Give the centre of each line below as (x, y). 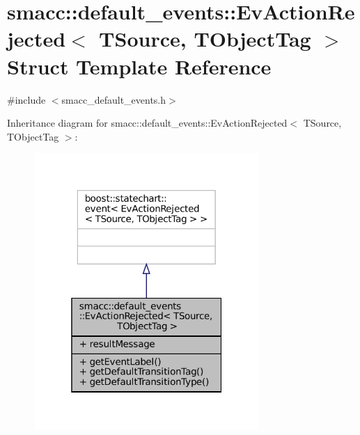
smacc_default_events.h (114, 99)
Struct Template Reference (139, 66)
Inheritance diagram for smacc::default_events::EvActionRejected (147, 123)
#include (26, 99)
